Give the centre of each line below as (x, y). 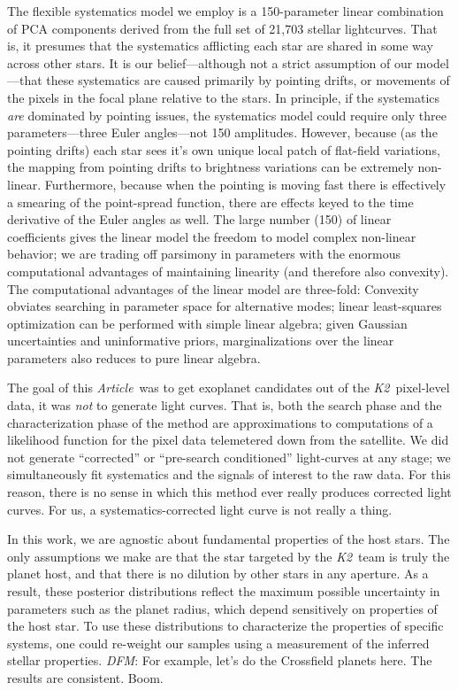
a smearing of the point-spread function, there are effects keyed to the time (210, 202)
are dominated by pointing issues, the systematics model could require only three (227, 115)
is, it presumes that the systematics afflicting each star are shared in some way (220, 46)
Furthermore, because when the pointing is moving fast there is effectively (245, 184)
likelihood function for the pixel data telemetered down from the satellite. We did (228, 440)
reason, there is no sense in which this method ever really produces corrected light (229, 492)
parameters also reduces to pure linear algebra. (134, 357)
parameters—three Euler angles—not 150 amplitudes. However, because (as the (222, 132)
